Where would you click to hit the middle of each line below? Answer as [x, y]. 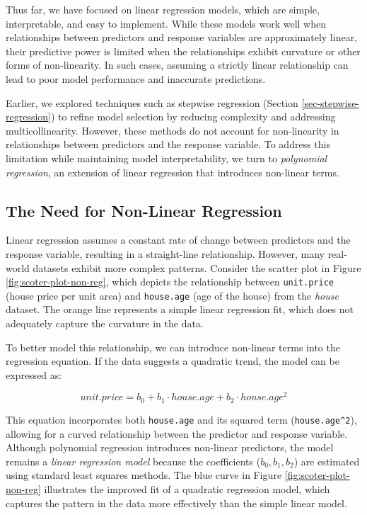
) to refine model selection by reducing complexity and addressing [193, 117]
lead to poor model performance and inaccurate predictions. [136, 78]
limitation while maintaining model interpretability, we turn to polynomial [167, 158]
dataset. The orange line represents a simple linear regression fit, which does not [180, 309]
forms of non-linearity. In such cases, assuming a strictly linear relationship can [177, 65]
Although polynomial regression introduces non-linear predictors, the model [170, 447]
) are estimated [327, 461]
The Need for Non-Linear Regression [144, 210]
